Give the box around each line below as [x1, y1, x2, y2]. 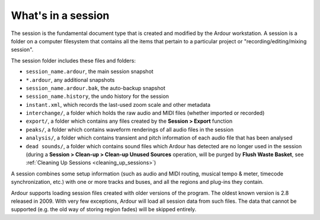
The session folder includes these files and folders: [11, 57, 136, 64]
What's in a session [11, 9, 110, 22]
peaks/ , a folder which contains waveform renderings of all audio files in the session [25, 126, 234, 133]
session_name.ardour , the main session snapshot [25, 68, 153, 75]
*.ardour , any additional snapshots [25, 76, 115, 83]
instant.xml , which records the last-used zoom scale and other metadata [25, 101, 210, 108]
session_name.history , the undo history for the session [25, 93, 169, 100]
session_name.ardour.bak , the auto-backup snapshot [25, 84, 165, 91]
